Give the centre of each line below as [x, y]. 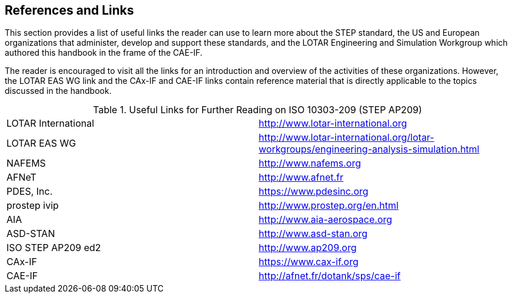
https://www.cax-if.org [309, 262]
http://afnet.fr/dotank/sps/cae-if [330, 276]
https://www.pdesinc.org [314, 192]
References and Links [69, 10]
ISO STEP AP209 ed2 [54, 248]
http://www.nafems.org [310, 163]
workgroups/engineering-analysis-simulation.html [369, 149]
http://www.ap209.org [308, 248]
